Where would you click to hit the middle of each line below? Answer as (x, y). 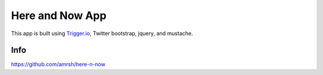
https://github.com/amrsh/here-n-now (58, 64)
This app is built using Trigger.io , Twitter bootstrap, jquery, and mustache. (102, 33)
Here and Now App (59, 15)
